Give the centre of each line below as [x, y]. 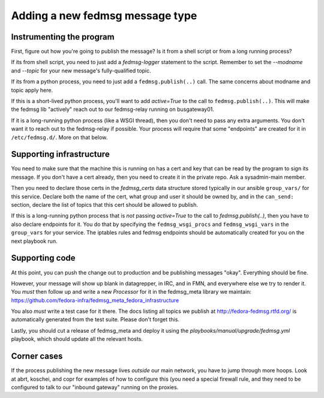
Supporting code [43, 258]
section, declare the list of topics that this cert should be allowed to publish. [104, 205]
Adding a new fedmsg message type [104, 16]
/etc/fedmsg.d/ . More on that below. [59, 137]
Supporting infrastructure [61, 154]
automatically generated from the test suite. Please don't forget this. [95, 319]
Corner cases [37, 356]
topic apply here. [32, 90]
